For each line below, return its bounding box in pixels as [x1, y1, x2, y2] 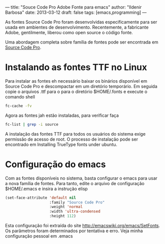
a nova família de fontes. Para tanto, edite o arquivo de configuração [5, 180, 145, 186]
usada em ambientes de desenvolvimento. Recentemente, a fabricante [5, 24, 149, 30]
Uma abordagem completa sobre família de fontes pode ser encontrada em [5, 39, 159, 45]
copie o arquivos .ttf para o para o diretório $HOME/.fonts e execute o [5, 89, 147, 95]
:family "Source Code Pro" [49, 200, 105, 205]
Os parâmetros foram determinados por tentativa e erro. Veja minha [5, 228, 143, 234]
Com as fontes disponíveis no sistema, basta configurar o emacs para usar [5, 175, 158, 181]
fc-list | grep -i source [5, 122, 58, 127]
